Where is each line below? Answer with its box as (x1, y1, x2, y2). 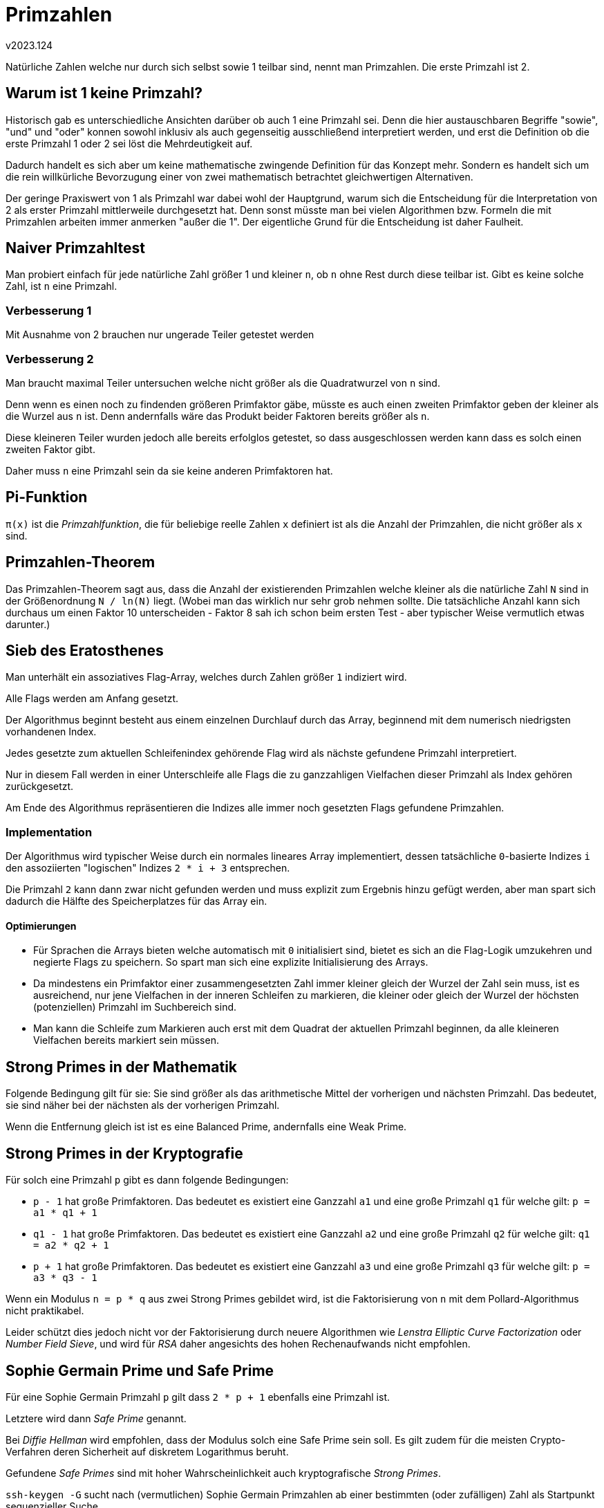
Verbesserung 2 (6, 351, 94, 366)
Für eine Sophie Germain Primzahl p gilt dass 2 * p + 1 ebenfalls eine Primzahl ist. (6, 1390, 390, 1403)
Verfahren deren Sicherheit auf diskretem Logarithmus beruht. (6, 1445, 289, 1458)
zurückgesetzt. (6, 780, 74, 793)
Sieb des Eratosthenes (6, 642, 164, 660)
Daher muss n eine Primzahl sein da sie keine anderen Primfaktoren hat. (6, 464, 333, 477)
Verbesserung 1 (6, 303, 92, 318)
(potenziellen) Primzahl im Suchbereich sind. (33, 1001, 237, 1013)
